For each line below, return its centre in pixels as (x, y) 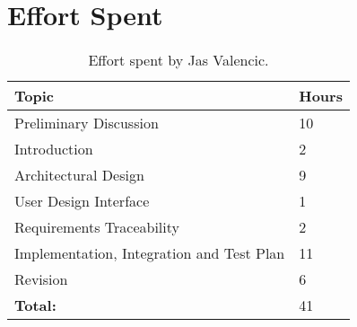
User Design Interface (82, 201)
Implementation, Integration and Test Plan (150, 253)
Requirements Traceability (97, 227)
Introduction (54, 149)
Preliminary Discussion (87, 123)
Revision (41, 279)
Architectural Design (79, 175)
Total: (35, 305)
